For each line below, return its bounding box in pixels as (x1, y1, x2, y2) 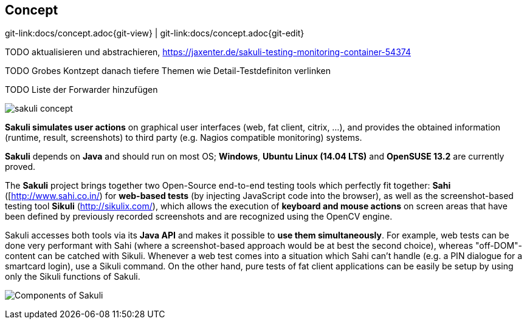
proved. (5, 161, 36, 172)
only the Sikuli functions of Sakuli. (5, 271, 140, 282)
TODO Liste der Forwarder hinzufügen (5, 84, 158, 95)
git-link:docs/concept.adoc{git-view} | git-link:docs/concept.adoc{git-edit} (5, 28, 305, 39)
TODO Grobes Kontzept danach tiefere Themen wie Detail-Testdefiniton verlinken (5, 66, 331, 76)
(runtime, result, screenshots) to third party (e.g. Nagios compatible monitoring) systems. (5, 132, 362, 143)
